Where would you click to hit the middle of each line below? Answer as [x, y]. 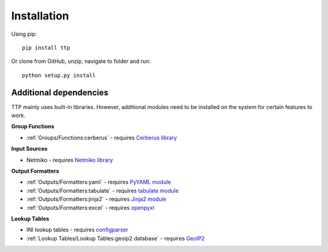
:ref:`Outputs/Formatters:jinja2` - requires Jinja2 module [96, 199]
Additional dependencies [60, 92]
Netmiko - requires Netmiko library [70, 160]
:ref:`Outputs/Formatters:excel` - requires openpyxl [90, 207]
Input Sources [29, 149]
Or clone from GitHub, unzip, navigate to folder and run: [81, 61]
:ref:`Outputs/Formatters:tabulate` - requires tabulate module [103, 190]
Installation [40, 16]
